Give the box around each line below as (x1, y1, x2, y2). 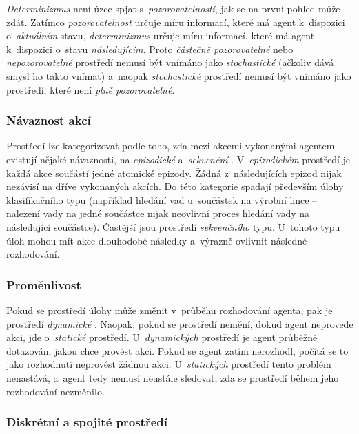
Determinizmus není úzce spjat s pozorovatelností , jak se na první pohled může (6, 1, 340, 15)
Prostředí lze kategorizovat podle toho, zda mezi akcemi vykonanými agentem (6, 138, 335, 153)
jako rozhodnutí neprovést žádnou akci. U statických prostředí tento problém (6, 357, 331, 371)
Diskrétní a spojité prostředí (6, 413, 167, 431)
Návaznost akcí (6, 112, 91, 129)
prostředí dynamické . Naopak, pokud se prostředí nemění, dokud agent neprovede (6, 316, 353, 331)
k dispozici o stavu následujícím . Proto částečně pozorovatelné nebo (6, 41, 294, 56)
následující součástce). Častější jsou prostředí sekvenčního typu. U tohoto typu (6, 219, 340, 234)
